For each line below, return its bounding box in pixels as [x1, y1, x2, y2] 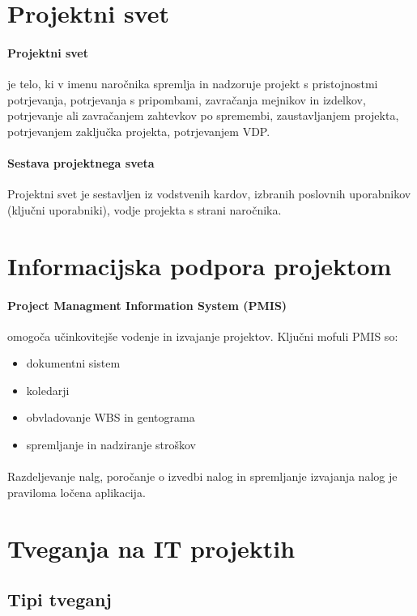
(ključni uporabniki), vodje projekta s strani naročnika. [7, 201, 282, 218]
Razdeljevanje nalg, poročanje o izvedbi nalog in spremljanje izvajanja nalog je [7, 468, 398, 485]
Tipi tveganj [7, 587, 112, 612]
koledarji [26, 381, 70, 398]
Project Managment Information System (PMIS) [7, 296, 287, 313]
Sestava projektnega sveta [7, 155, 155, 172]
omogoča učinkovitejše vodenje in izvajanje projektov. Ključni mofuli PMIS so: [7, 327, 398, 344]
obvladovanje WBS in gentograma [26, 409, 195, 426]
